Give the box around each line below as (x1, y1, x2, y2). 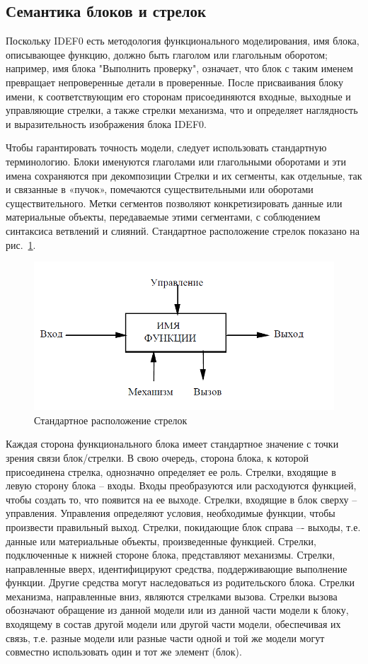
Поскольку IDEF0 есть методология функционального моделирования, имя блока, (6, 33, 360, 48)
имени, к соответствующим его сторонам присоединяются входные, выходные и (6, 88, 351, 103)
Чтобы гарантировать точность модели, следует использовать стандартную (6, 140, 327, 155)
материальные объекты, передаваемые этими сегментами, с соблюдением (6, 209, 321, 224)
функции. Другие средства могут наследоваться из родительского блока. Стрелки (6, 575, 355, 590)
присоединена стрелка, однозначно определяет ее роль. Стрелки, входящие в (6, 464, 336, 479)
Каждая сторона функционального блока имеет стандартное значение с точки (6, 436, 339, 451)
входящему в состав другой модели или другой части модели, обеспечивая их (6, 617, 341, 631)
